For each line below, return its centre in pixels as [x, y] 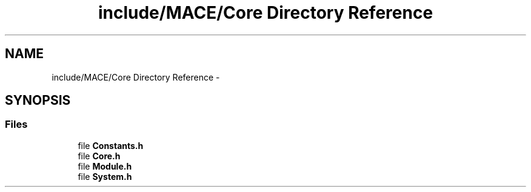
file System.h [105, 176]
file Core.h [99, 156]
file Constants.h [111, 145]
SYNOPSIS [38, 101]
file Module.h [105, 166]
